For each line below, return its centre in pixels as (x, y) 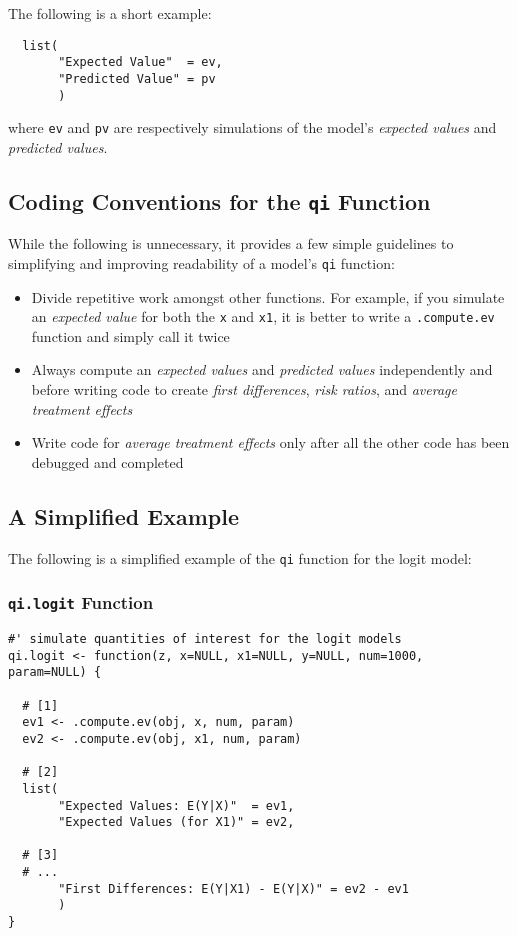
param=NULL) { (55, 672)
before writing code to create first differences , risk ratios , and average (244, 388)
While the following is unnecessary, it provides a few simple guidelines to (231, 243)
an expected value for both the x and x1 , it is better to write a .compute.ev (263, 316)
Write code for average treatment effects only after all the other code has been (270, 442)
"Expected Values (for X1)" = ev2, (176, 822)
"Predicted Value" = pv (137, 78)
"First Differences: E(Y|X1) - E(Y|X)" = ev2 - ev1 (233, 888)
